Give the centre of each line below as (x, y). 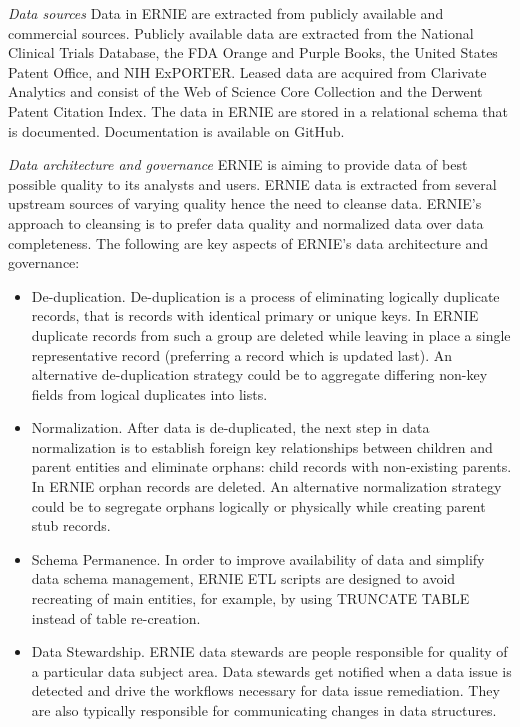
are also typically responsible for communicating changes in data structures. (264, 710)
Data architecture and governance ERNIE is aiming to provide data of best (238, 164)
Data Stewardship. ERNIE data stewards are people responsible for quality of (269, 651)
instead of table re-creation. (116, 617)
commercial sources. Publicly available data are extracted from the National (241, 32)
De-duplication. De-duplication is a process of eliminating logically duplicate (265, 295)
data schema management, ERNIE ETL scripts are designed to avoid (243, 578)
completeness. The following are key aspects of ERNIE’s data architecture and (248, 242)
